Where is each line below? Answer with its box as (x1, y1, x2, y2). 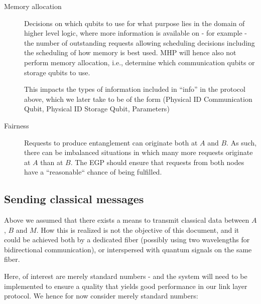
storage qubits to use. (24, 67, 90, 77)
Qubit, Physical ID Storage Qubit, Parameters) (24, 103, 170, 114)
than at (40, 157, 63, 167)
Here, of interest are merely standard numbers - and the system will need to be (4, 271, 247, 281)
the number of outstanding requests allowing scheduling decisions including (24, 37, 255, 48)
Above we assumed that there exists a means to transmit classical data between (4, 215, 249, 225)
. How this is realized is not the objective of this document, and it (36, 224, 239, 235)
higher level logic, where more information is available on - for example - (24, 28, 247, 38)
